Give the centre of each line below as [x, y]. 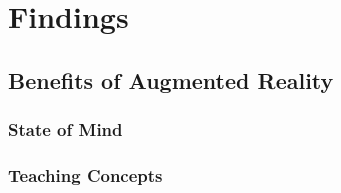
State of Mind [65, 129]
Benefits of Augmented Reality [171, 79]
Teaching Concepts [85, 174]
